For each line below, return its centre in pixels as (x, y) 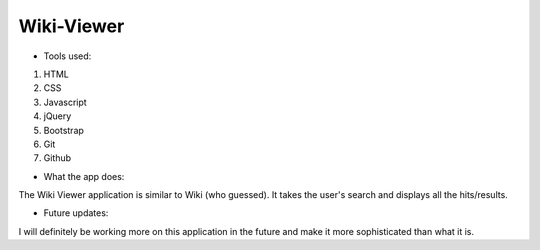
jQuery (57, 116)
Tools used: (67, 56)
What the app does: (84, 176)
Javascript (65, 102)
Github (57, 158)
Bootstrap (64, 130)
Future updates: (76, 213)
